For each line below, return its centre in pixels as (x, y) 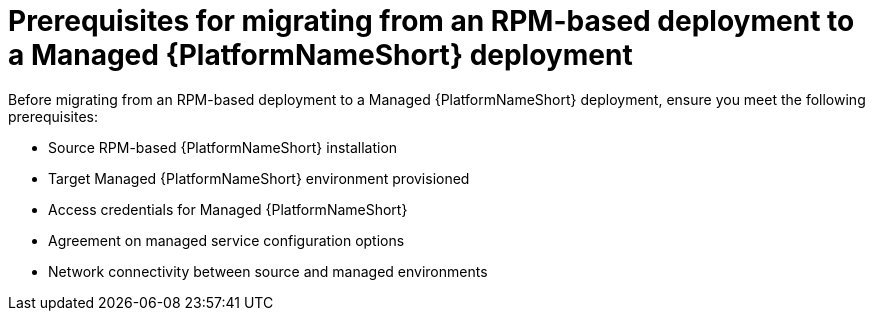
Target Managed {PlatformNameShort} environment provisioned (259, 178)
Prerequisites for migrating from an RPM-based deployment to (431, 21)
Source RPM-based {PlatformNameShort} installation (223, 147)
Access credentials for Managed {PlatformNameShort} (228, 209)
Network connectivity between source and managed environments (268, 271)
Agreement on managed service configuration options (226, 240)
